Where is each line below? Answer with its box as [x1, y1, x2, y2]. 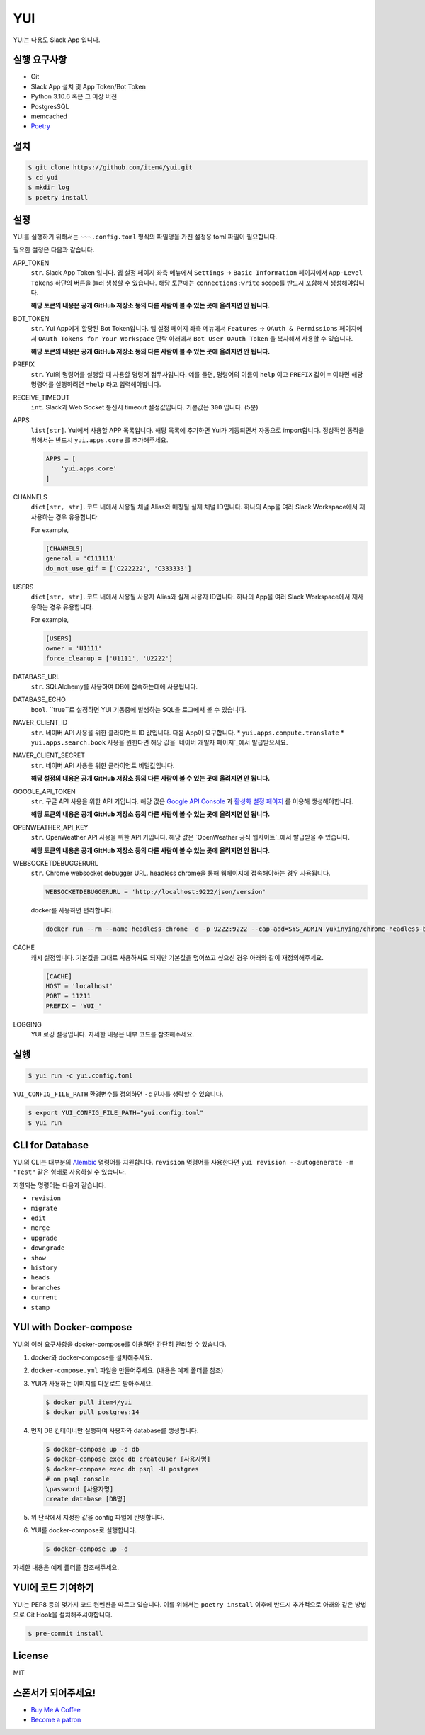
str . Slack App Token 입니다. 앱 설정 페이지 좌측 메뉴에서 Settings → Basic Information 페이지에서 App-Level [30, 269, 363, 277]
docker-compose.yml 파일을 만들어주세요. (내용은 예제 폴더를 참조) [30, 1366, 224, 1374]
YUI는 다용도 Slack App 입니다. [13, 35, 101, 44]
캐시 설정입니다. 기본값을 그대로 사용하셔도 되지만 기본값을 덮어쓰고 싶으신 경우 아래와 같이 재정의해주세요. [30, 953, 324, 961]
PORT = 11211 [45, 992, 91, 1000]
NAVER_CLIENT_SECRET [13, 751, 85, 759]
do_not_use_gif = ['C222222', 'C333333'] [45, 564, 192, 572]
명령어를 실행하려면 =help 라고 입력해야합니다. [30, 380, 161, 389]
